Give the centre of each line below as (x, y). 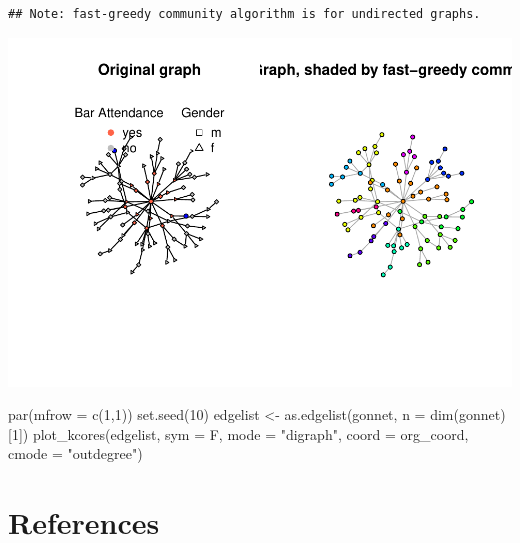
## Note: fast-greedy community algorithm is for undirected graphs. (244, 14)
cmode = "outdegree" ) (75, 453)
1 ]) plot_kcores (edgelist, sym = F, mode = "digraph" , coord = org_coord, (240, 433)
